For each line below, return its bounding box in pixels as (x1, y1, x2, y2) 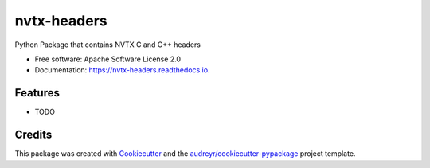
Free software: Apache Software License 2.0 (34, 54, 182, 64)
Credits (14, 128, 53, 142)
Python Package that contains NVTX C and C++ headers (14, 40, 201, 49)
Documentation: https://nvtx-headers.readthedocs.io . (34, 65, 210, 75)
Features (14, 86, 60, 100)
